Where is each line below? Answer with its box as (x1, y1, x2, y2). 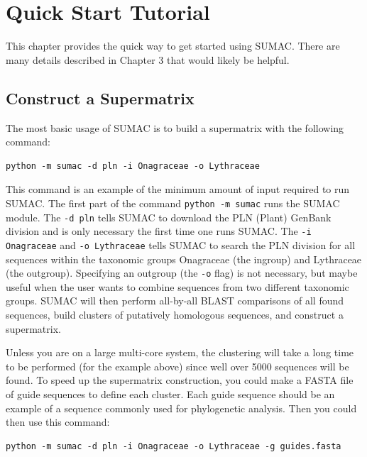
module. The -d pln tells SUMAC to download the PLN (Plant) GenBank (6, 209, 332, 224)
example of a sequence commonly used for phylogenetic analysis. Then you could (6, 400, 357, 415)
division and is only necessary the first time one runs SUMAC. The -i (6, 224, 312, 238)
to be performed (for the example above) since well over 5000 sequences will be (6, 358, 349, 373)
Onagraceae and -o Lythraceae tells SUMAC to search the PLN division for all (6, 237, 356, 252)
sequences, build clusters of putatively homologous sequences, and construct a (6, 307, 344, 321)
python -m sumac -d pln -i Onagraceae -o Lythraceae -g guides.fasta (6, 441, 341, 451)
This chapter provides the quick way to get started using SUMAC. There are (6, 38, 340, 53)
